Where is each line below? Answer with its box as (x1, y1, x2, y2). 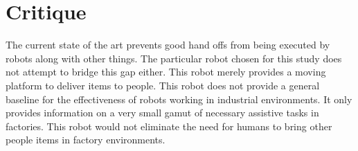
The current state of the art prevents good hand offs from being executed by (6, 37, 330, 52)
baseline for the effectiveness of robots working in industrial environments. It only (6, 91, 352, 106)
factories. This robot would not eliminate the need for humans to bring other (6, 118, 332, 133)
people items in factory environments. (6, 132, 165, 147)
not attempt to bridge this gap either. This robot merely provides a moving (6, 64, 326, 79)
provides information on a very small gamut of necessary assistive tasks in (6, 105, 319, 120)
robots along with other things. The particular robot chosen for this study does (6, 51, 342, 65)
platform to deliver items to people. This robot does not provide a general (6, 78, 320, 92)
